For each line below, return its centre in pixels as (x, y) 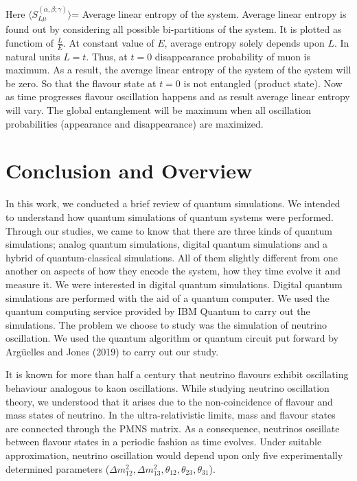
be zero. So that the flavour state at (81, 83)
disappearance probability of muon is (233, 56)
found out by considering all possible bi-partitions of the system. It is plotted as (174, 29)
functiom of (30, 42)
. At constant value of (108, 42)
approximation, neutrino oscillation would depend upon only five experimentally (174, 455)
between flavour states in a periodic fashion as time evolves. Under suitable (164, 442)
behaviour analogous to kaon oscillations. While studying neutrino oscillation (168, 388)
